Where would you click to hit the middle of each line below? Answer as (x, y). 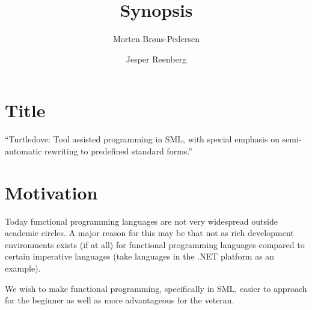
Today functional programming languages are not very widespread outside (141, 221)
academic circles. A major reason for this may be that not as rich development (149, 233)
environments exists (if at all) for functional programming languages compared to (155, 244)
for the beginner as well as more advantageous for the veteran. (120, 300)
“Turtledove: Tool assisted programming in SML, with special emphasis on (142, 139)
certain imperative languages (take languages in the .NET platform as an (140, 256)
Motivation (51, 192)
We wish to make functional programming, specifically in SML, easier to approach (156, 288)
